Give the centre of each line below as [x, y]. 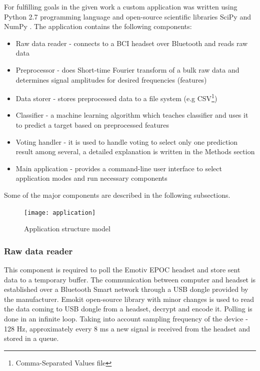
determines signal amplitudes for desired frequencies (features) [111, 79]
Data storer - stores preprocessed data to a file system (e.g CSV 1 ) [116, 97]
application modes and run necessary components [91, 178]
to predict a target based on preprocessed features [92, 125]
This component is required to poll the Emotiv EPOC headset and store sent [122, 270]
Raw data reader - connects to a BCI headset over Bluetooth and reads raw [132, 43]
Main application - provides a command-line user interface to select [119, 168]
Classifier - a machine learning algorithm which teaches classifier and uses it [132, 115]
